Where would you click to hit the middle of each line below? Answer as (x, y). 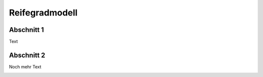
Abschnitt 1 (27, 30)
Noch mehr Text (25, 67)
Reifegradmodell (43, 13)
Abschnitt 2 (27, 55)
